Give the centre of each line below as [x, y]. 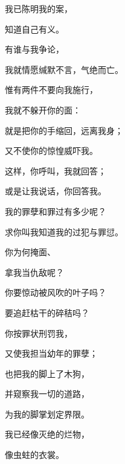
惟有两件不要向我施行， [51, 90]
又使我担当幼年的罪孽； [51, 353]
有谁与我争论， [34, 49]
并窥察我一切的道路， [47, 394]
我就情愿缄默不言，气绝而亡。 [64, 69]
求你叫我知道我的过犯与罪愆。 [64, 231]
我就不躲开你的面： [43, 110]
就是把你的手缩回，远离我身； [64, 130]
